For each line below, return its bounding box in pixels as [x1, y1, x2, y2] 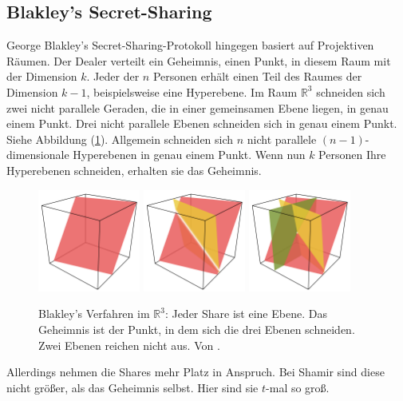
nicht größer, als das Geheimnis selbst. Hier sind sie [6, 379, 259, 395]
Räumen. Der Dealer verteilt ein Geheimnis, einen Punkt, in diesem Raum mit [6, 52, 391, 69]
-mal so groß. [266, 379, 330, 395]
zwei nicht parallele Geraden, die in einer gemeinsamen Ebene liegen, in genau [6, 99, 389, 116]
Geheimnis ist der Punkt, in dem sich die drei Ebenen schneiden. [38, 320, 355, 337]
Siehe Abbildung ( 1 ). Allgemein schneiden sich [6, 130, 234, 147]
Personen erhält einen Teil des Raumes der [152, 68, 362, 85]
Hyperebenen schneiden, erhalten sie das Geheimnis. [6, 161, 262, 178]
